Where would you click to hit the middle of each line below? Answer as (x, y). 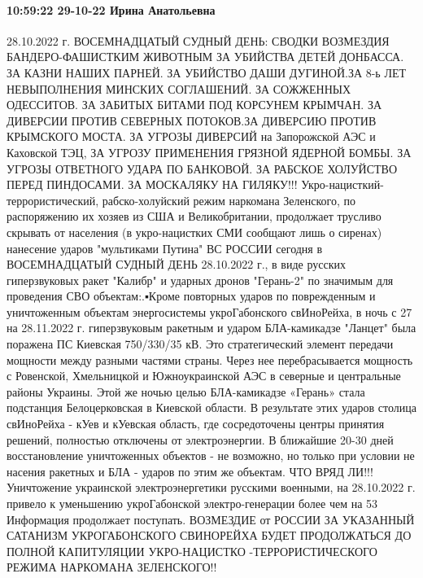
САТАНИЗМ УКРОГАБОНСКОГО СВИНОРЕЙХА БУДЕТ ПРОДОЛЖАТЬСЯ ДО (209, 535)
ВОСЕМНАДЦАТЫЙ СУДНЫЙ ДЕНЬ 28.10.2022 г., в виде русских (177, 264)
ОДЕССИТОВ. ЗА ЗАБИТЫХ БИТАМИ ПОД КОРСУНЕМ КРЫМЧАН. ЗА (194, 105)
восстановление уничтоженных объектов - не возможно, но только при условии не (211, 455)
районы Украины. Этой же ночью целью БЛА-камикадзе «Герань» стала (186, 391)
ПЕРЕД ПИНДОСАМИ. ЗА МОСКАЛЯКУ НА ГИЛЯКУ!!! (152, 184)
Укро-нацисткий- (342, 184)
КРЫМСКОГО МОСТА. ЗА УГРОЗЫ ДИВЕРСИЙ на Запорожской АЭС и (191, 136)
